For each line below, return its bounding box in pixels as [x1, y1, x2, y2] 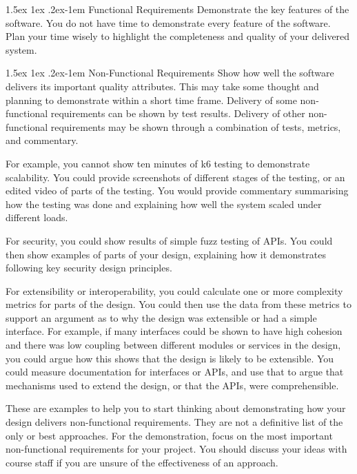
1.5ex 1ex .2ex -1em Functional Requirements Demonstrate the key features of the [6, 2, 349, 16]
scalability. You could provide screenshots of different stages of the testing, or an [6, 169, 345, 184]
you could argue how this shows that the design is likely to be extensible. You [6, 351, 334, 365]
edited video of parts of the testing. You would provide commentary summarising [6, 183, 349, 198]
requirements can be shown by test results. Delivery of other [50, 106, 305, 121]
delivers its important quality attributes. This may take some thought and [6, 79, 319, 93]
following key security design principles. [6, 260, 172, 275]
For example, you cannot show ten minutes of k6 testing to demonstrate [6, 156, 310, 170]
